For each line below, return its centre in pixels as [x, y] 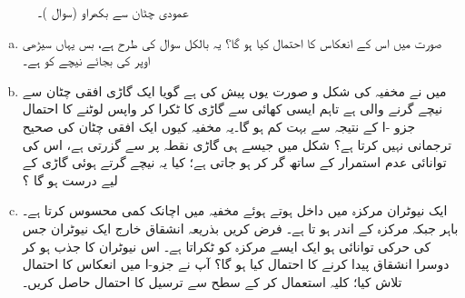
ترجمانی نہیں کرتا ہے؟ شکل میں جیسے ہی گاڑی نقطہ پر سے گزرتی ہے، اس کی [237, 144]
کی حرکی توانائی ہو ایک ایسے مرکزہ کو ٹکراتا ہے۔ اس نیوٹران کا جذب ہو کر [227, 246]
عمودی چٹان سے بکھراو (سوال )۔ [113, 12]
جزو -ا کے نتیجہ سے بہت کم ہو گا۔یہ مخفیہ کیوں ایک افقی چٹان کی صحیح [219, 126]
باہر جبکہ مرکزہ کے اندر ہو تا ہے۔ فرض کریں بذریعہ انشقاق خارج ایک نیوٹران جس [240, 228]
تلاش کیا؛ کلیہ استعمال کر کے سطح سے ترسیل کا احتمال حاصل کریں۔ [212, 281]
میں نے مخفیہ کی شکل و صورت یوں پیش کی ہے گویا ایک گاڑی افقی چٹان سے [234, 90]
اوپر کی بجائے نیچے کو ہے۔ [86, 60]
